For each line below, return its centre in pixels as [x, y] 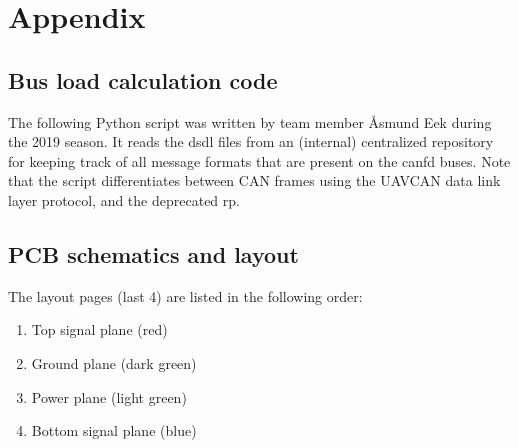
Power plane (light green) [109, 396]
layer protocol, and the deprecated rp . [124, 199]
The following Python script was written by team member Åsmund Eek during [250, 121]
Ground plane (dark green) [114, 362]
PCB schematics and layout [153, 253]
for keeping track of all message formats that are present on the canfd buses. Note [259, 160]
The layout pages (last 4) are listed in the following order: [185, 295]
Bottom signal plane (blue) [114, 430]
